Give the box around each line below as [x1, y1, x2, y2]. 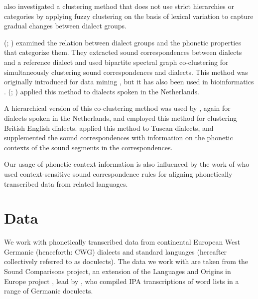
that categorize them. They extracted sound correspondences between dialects [4, 47, 242, 57]
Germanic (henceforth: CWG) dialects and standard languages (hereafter [4, 246, 227, 257]
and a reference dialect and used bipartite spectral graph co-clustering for [4, 56, 229, 67]
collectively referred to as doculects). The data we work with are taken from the [4, 256, 248, 267]
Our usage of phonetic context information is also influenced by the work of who [4, 159, 250, 169]
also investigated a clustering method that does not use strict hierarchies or [4, 1, 234, 11]
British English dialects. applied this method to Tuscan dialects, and [4, 122, 214, 133]
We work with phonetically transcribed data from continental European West [4, 237, 241, 247]
